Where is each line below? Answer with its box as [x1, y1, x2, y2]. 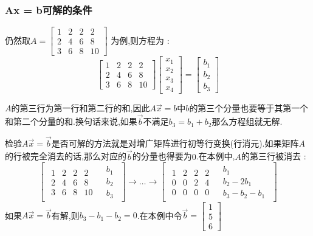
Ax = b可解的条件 [5, 2, 92, 17]
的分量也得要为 [132, 150, 192, 162]
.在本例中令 [137, 209, 182, 221]
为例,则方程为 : [111, 33, 170, 46]
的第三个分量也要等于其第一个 [189, 102, 309, 114]
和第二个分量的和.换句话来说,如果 [5, 115, 137, 128]
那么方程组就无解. [212, 115, 283, 128]
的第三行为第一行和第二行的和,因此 [11, 102, 150, 114]
